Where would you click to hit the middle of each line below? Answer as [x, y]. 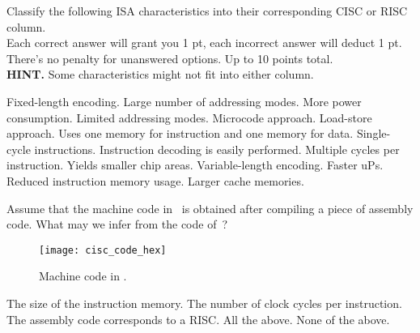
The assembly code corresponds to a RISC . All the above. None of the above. [198, 319]
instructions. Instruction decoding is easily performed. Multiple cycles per [217, 149]
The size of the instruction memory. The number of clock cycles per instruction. [204, 303]
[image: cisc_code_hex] [103, 250]
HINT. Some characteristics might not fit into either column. [160, 74]
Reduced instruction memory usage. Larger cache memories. [155, 180]
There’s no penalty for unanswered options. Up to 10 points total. [170, 58]
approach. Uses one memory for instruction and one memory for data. [180, 133]
